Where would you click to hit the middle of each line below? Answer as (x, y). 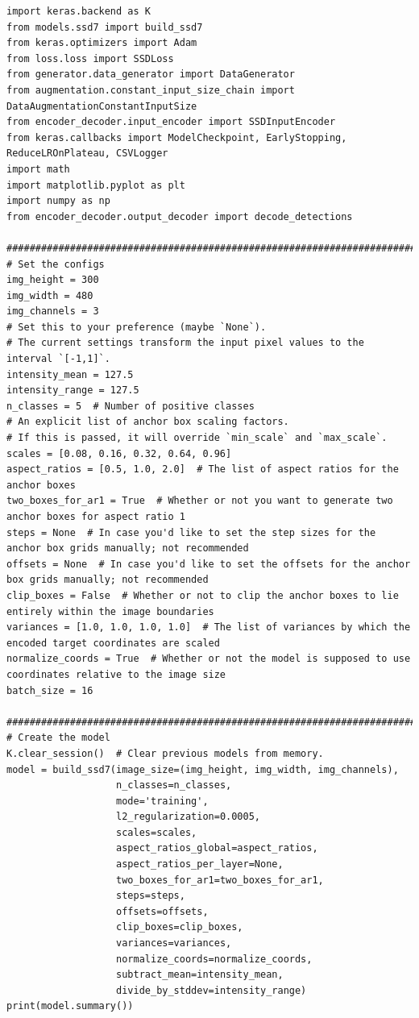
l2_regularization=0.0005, (189, 817)
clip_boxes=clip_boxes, (180, 927)
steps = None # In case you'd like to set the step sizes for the (191, 532)
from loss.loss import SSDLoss (90, 58)
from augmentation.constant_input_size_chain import (151, 90)
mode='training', (162, 801)
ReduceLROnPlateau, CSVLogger (87, 154)
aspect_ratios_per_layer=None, (200, 864)
